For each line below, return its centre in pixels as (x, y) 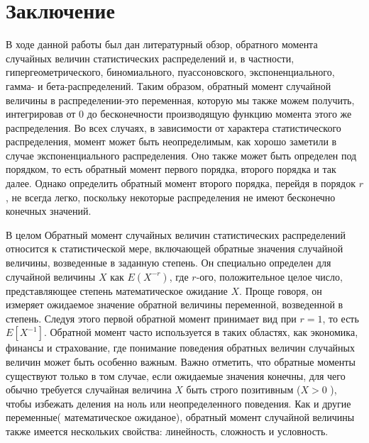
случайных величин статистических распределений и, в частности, (150, 58)
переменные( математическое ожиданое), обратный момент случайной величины (180, 417)
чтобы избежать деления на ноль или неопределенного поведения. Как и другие (178, 403)
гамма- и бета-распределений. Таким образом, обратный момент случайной (169, 85)
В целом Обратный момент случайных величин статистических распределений (176, 234)
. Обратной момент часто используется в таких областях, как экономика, (201, 332)
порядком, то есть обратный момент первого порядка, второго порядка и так (171, 169)
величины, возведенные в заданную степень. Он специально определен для (169, 263)
